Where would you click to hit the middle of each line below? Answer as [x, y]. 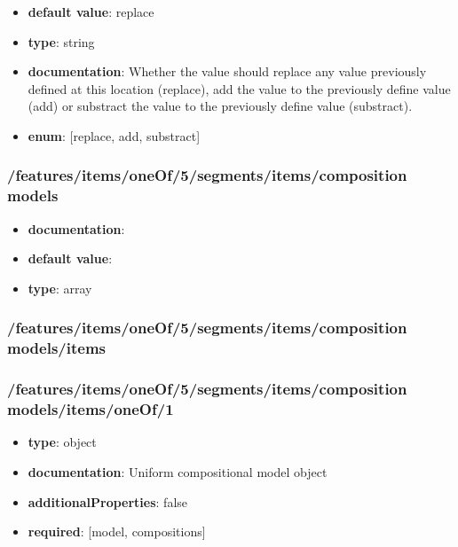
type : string [61, 41]
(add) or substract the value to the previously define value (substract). [220, 106]
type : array [60, 288]
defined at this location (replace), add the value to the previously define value [239, 88]
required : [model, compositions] [117, 531]
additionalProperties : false [108, 501]
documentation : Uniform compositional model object [178, 471]
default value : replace [91, 12]
